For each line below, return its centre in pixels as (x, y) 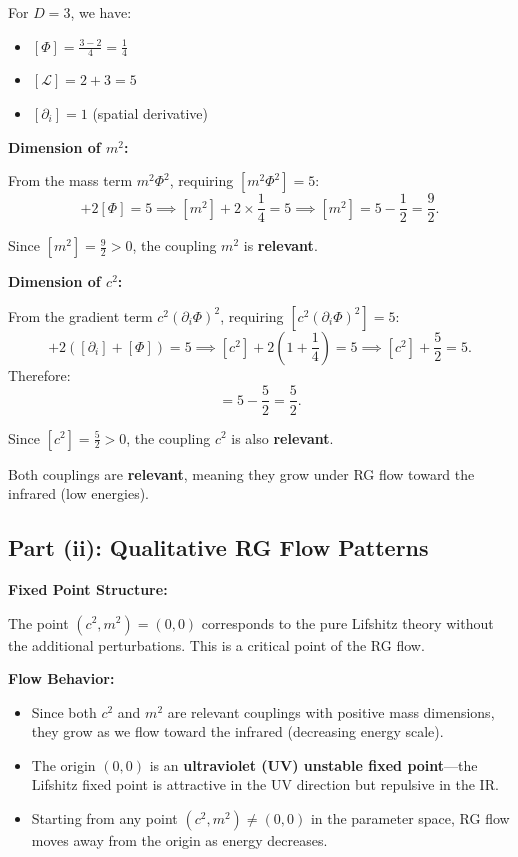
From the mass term (70, 180)
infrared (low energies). (78, 493)
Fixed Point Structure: (88, 588)
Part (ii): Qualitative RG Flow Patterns (218, 547)
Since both (64, 711)
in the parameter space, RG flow (410, 818)
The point (38, 622)
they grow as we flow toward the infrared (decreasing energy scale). (237, 731)
